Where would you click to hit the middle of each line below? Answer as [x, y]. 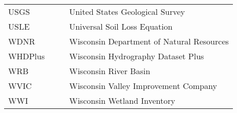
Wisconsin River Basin [110, 71]
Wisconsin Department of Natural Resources [149, 41]
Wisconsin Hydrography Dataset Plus [137, 56]
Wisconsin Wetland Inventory [122, 100]
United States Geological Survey [127, 12]
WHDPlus [27, 56]
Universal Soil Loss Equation [121, 26]
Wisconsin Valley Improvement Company [143, 86]
